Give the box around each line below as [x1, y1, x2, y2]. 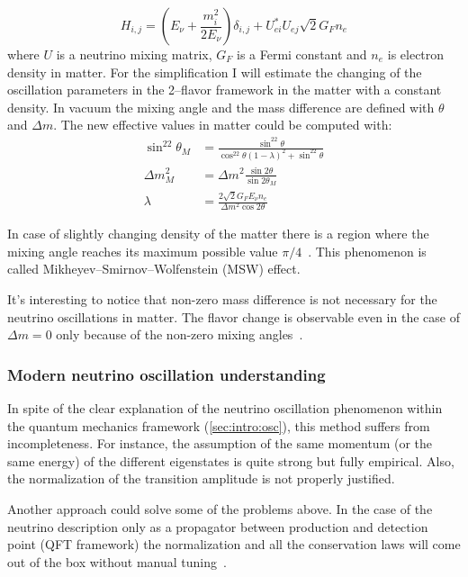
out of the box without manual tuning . [7, 552, 227, 571]
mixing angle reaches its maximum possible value [7, 241, 278, 260]
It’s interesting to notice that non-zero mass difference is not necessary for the [7, 289, 437, 308]
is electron [387, 45, 445, 63]
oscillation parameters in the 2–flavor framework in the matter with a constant [7, 80, 442, 99]
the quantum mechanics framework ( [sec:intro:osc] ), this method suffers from [7, 416, 430, 435]
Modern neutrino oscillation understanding [7, 363, 326, 385]
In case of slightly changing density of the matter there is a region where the [7, 224, 429, 243]
